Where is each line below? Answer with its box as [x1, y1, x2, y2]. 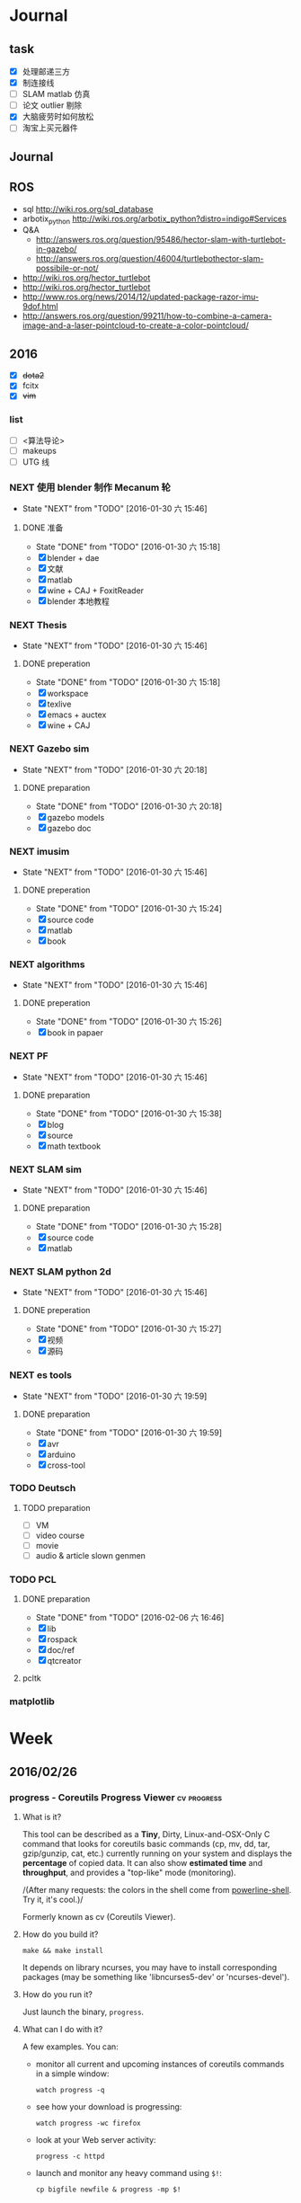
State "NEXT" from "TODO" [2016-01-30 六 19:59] [22, 1390, 208, 1401]
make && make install [22, 1947, 103, 1956]
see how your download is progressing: [35, 2101, 182, 2112]
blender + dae [47, 553, 100, 564]
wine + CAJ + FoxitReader [47, 585, 145, 596]
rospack [47, 1634, 78, 1645]
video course [35, 1530, 85, 1541]
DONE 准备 [22, 522, 64, 533]
